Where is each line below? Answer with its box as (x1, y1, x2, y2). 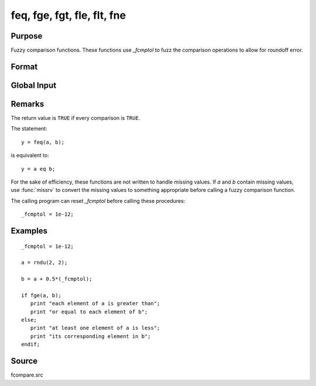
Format (11, 61, 38, 71)
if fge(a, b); (21, 292, 61, 298)
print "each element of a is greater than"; (30, 300, 160, 307)
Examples (11, 226, 48, 236)
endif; (21, 341, 40, 348)
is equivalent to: (11, 152, 49, 159)
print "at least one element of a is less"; (30, 325, 160, 332)
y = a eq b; (21, 166, 56, 172)
